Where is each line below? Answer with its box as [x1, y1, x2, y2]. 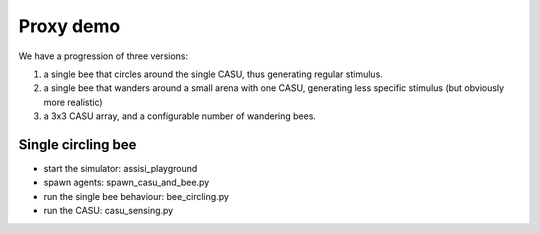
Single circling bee [18, 136, 137, 153]
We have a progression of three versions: [18, 50, 189, 62]
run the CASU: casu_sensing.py [43, 205, 174, 217]
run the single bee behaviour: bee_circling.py [43, 190, 230, 202]
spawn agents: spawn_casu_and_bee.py [43, 176, 210, 189]
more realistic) [43, 96, 104, 108]
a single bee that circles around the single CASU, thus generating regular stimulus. [43, 68, 384, 80]
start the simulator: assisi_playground [43, 163, 198, 175]
